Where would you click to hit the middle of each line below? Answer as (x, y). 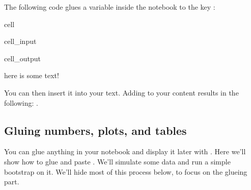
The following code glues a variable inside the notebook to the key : (110, 7)
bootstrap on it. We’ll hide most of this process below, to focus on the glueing (126, 171)
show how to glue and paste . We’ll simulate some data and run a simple (117, 161)
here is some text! (32, 75)
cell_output (22, 58)
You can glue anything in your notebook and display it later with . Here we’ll (125, 151)
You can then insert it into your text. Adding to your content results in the (121, 92)
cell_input (20, 41)
